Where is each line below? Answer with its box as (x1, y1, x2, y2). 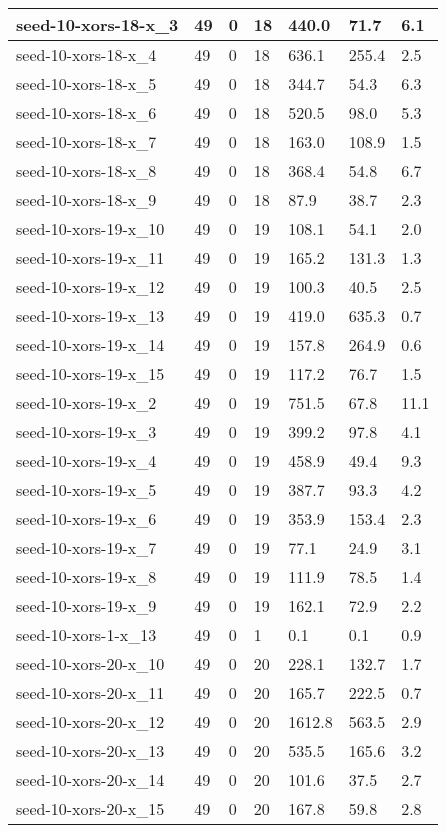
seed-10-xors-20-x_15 (16, 797, 165, 820)
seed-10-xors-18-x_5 (16, 72, 157, 95)
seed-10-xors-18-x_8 (16, 159, 157, 182)
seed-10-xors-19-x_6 (16, 507, 157, 530)
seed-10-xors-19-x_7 (16, 536, 157, 559)
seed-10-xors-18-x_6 (16, 101, 157, 124)
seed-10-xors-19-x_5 (16, 478, 157, 501)
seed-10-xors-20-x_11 (16, 681, 165, 704)
